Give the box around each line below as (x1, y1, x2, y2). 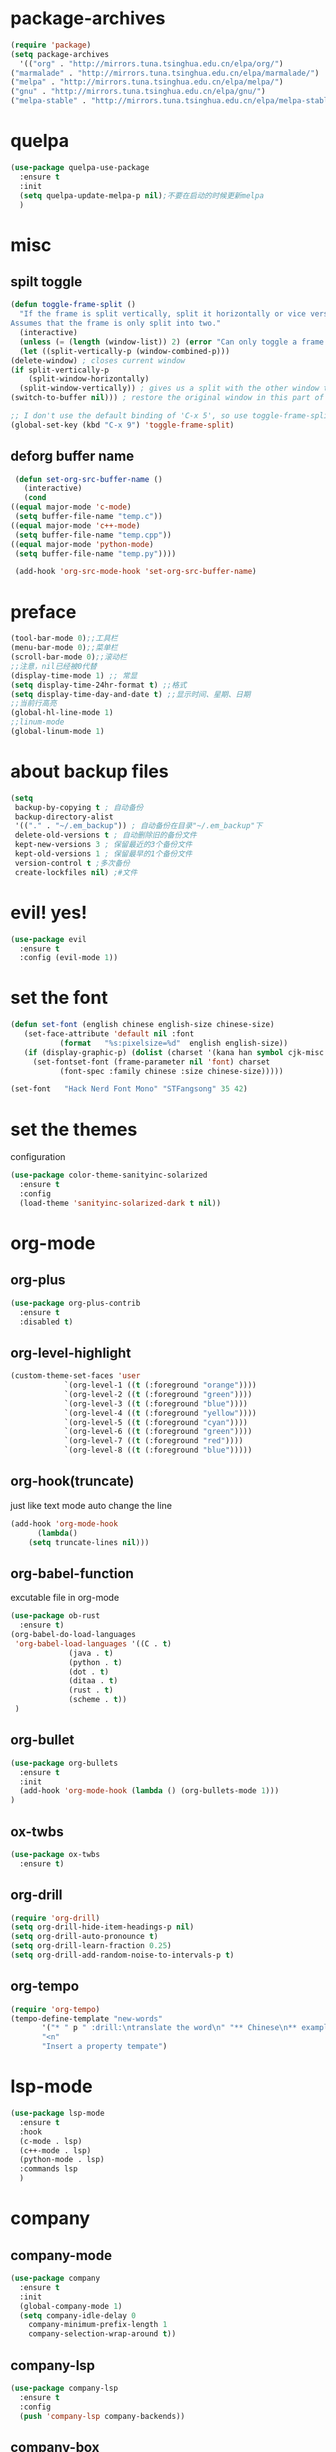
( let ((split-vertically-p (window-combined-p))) (19, 346, 230, 356)
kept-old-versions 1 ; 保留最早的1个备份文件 (14, 849, 193, 859)
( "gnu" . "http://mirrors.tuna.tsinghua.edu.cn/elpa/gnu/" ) (10, 87, 267, 97)
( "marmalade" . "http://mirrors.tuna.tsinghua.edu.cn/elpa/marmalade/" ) (10, 68, 320, 78)
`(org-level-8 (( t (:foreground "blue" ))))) (63, 1445, 253, 1456)
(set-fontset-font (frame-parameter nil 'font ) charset (32, 1057, 271, 1067)
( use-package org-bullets (10, 1758, 118, 1768)
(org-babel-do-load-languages (10, 1630, 137, 1640)
